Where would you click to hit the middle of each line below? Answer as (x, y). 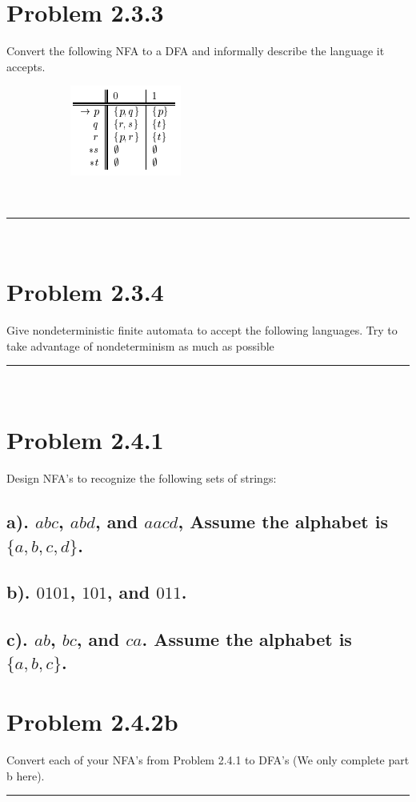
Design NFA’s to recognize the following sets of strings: (142, 478)
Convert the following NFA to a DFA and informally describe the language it (196, 51)
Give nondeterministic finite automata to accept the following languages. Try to (202, 330)
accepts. (26, 66)
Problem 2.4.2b (92, 722)
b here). (26, 775)
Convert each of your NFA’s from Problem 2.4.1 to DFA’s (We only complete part (208, 759)
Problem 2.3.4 (85, 292)
